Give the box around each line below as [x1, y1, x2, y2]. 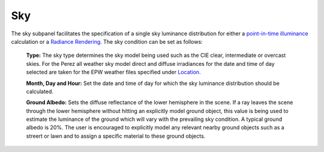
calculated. [26, 87, 54, 95]
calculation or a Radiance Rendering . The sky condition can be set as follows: [11, 38, 203, 45]
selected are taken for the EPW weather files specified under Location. [26, 69, 201, 76]
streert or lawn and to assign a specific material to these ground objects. [26, 132, 206, 139]
